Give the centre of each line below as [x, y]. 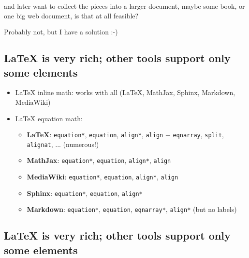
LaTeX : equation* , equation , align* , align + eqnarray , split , [125, 135]
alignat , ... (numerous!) [63, 144]
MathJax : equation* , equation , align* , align [99, 160]
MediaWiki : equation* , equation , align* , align [103, 177]
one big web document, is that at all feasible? [71, 15]
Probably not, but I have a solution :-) [61, 32]
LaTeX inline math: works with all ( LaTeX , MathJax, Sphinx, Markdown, [125, 92]
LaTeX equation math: [49, 118]
